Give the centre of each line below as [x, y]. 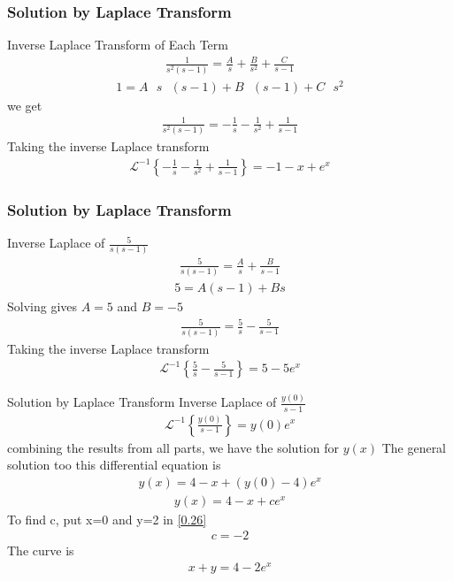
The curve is [41, 550]
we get [25, 105]
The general [414, 447]
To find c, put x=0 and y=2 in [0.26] [107, 519]
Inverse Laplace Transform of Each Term [118, 45]
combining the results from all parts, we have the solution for [173, 447]
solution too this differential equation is [114, 465]
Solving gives [42, 306]
